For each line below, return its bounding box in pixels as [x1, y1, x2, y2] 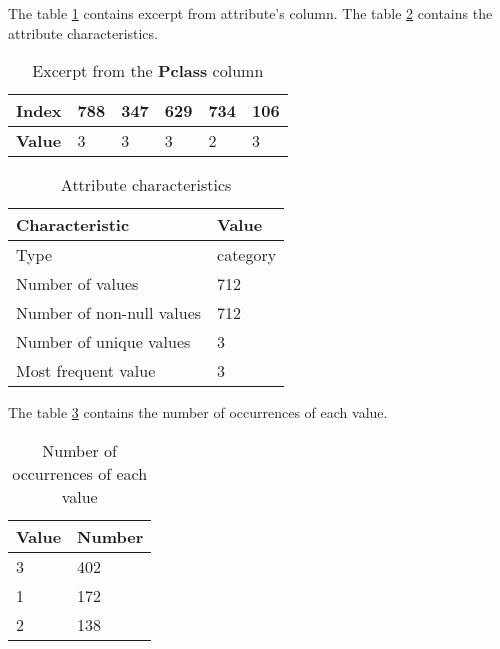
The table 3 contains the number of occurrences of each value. [8, 402, 388, 423]
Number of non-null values [16, 301, 202, 325]
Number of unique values [16, 330, 191, 354]
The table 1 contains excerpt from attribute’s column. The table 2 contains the [8, 3, 493, 23]
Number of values [16, 272, 139, 296]
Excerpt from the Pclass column [32, 59, 264, 83]
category [217, 243, 277, 267]
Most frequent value [16, 359, 156, 383]
